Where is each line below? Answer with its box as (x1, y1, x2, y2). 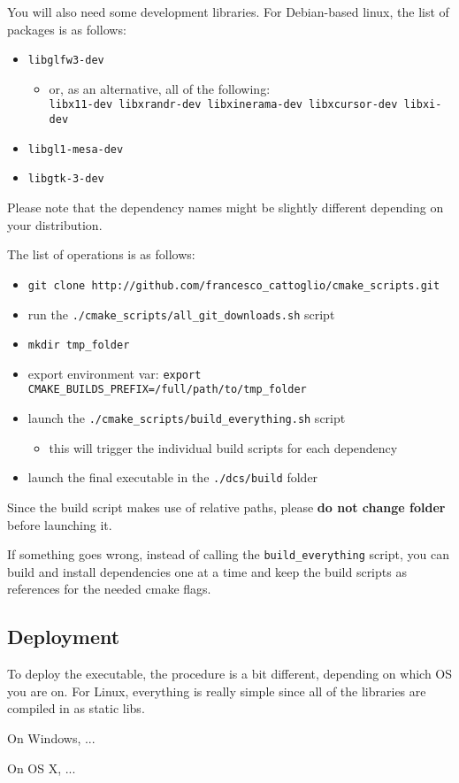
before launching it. (7, 515, 112, 534)
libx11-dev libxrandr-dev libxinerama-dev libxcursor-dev (49, 98, 398, 111)
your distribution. (7, 215, 103, 234)
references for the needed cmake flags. (7, 580, 211, 598)
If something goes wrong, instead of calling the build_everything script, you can (7, 545, 449, 564)
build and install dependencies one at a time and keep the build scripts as (7, 562, 407, 580)
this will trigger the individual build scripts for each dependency (49, 438, 398, 457)
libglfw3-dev (27, 54, 104, 67)
